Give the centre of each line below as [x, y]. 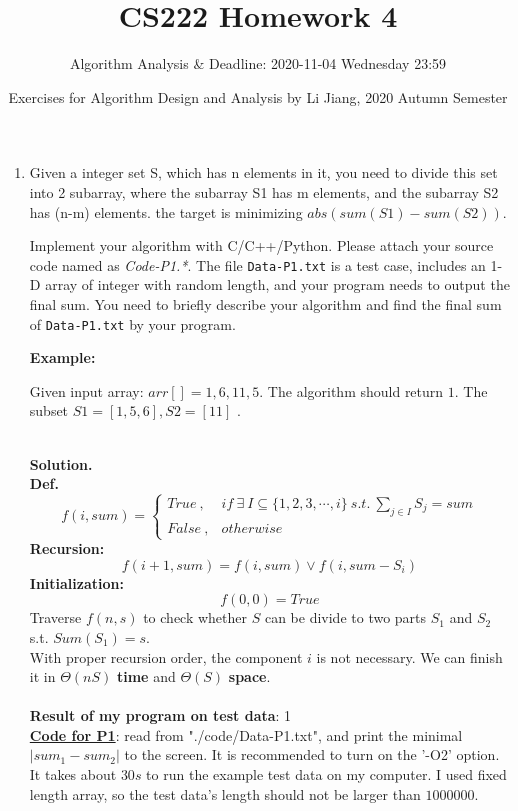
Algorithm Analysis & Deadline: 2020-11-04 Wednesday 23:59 [258, 63]
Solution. [61, 463]
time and [146, 676]
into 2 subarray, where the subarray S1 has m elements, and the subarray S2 [264, 191]
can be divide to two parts [345, 617]
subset [49, 410]
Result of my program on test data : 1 [160, 715]
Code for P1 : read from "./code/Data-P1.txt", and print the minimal [246, 734]
